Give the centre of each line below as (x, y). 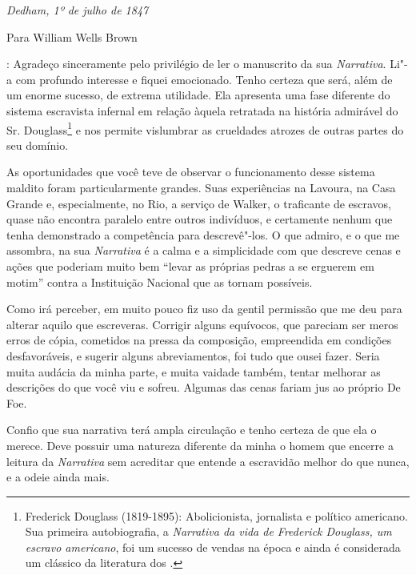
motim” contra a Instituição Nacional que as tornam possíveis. (160, 281)
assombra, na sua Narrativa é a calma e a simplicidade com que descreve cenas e (204, 250)
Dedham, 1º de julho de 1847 (78, 10)
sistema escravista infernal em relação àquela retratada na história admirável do (202, 110)
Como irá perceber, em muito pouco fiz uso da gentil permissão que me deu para (204, 309)
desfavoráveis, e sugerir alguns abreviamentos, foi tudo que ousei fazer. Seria (193, 355)
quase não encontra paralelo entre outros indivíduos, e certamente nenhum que (200, 219)
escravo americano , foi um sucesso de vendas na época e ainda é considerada (213, 547)
